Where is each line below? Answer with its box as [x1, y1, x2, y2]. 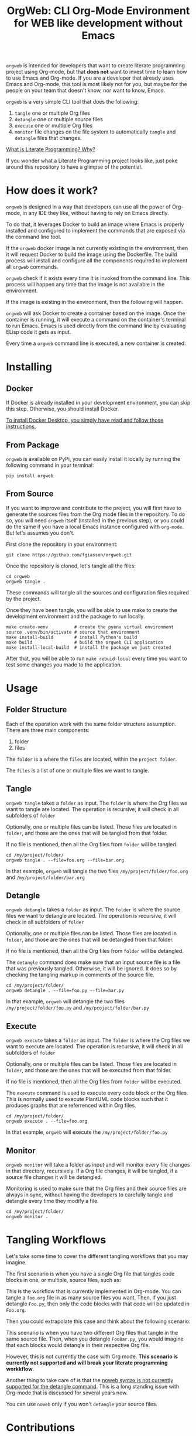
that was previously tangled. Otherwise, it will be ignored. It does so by [6, 965, 177, 972]
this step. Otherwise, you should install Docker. [6, 405, 119, 412]
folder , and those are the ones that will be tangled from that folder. [6, 829, 168, 836]
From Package [6, 440, 60, 450]
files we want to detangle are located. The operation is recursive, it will [6, 912, 177, 919]
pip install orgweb [6, 473, 54, 478]
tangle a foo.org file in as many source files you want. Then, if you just [6, 1294, 177, 1301]
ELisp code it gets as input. [6, 329, 71, 336]
